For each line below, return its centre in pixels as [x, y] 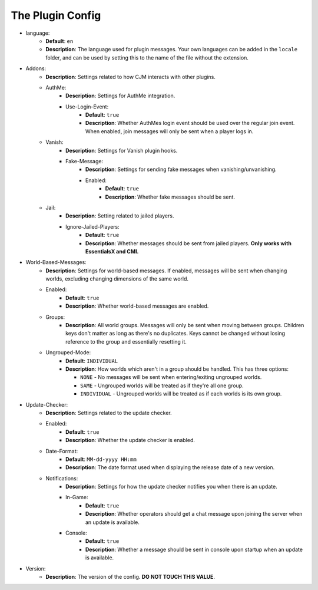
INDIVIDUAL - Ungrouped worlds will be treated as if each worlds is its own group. [181, 394]
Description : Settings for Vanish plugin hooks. [122, 150]
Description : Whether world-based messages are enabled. [137, 306]
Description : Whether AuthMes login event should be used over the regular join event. [190, 123]
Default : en [59, 41]
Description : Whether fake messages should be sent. [170, 197]
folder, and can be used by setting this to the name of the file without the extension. [147, 57]
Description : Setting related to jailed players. [120, 216]
